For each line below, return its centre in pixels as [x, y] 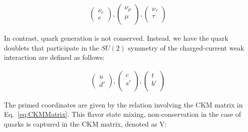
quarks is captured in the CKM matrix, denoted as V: [85, 124]
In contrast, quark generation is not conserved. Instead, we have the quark [116, 38]
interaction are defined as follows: [54, 57]
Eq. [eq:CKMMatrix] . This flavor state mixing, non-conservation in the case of [123, 114]
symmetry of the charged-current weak [186, 47]
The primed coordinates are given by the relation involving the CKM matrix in [124, 104]
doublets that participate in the [52, 47]
